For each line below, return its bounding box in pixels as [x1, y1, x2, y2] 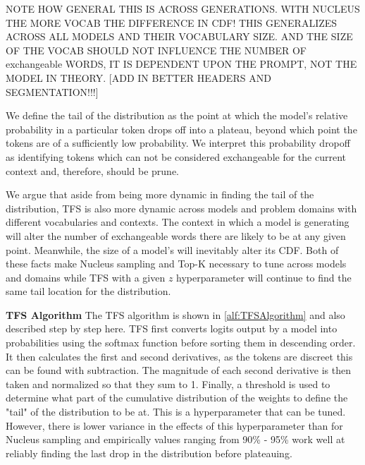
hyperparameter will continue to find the [176, 270, 352, 284]
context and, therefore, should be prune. [6, 163, 180, 178]
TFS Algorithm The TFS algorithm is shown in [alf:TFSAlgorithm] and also [6, 307, 345, 322]
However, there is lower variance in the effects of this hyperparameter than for [6, 418, 343, 433]
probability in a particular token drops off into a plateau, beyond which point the [6, 121, 357, 136]
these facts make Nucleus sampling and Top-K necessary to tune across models [6, 256, 347, 271]
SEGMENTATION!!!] [6, 84, 99, 99]
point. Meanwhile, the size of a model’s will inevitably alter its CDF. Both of [6, 242, 339, 257]
